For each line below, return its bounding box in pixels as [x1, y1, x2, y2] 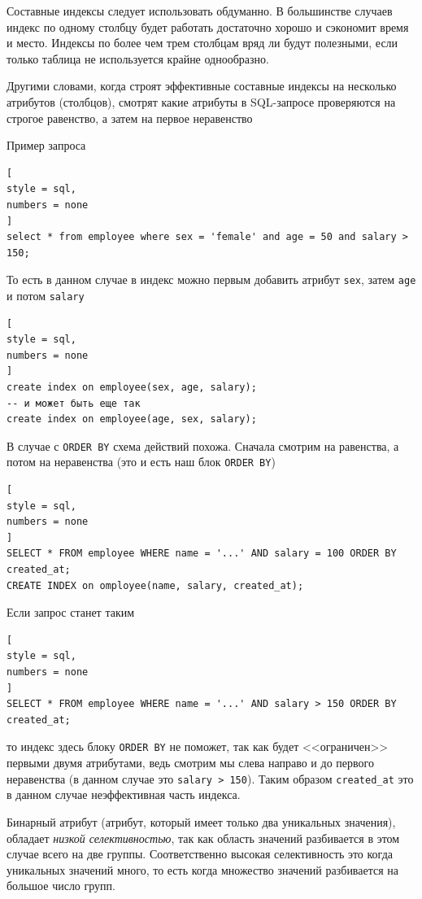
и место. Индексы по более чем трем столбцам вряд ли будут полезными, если [7, 34, 398, 51]
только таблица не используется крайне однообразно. [7, 50, 269, 67]
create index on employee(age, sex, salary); [7, 413, 257, 425]
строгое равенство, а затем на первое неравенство [7, 109, 253, 126]
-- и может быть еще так [7, 397, 141, 409]
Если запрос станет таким [7, 604, 135, 621]
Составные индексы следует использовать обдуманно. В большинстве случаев [7, 2, 393, 19]
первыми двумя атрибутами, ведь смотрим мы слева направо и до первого [7, 754, 374, 771]
